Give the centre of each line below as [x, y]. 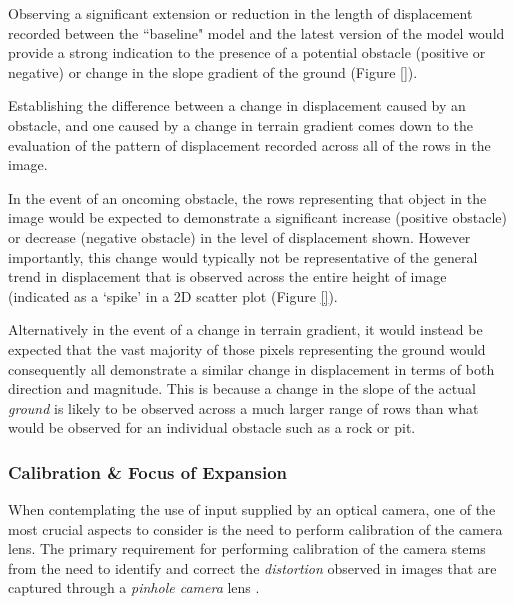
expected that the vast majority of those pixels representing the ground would [247, 348]
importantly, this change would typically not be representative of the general [243, 256]
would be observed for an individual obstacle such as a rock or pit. [212, 427]
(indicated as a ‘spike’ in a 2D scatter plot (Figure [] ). [173, 295]
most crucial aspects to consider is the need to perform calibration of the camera [255, 528]
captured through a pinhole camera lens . [134, 587]
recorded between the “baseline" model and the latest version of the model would [256, 32]
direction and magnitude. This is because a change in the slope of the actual [242, 388]
